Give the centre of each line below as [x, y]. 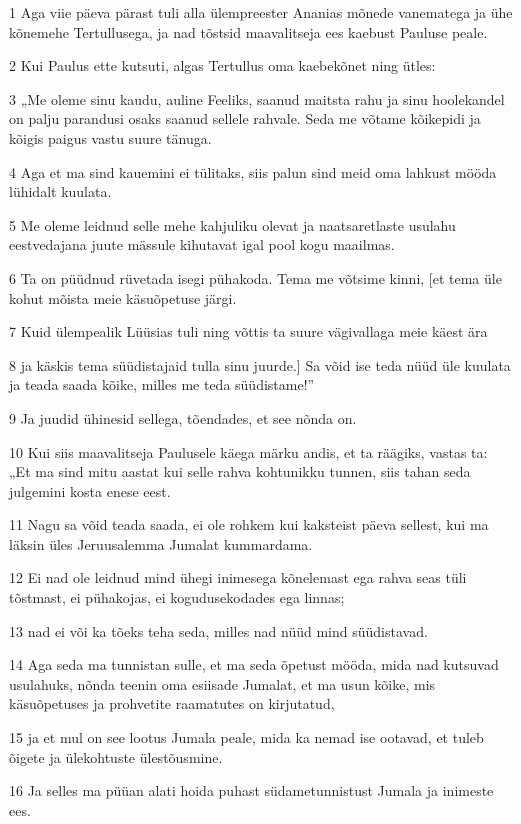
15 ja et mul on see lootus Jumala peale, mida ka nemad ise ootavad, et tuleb [246, 737]
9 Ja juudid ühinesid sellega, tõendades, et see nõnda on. [183, 417]
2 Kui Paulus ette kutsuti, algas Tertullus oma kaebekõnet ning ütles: [222, 65]
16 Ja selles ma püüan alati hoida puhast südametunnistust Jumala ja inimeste [251, 790]
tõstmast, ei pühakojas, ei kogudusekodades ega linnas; [177, 597]
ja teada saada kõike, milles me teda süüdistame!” [162, 384]
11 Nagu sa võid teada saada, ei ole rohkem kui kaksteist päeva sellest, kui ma [249, 524]
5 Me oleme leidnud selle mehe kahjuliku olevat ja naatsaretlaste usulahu [232, 224]
